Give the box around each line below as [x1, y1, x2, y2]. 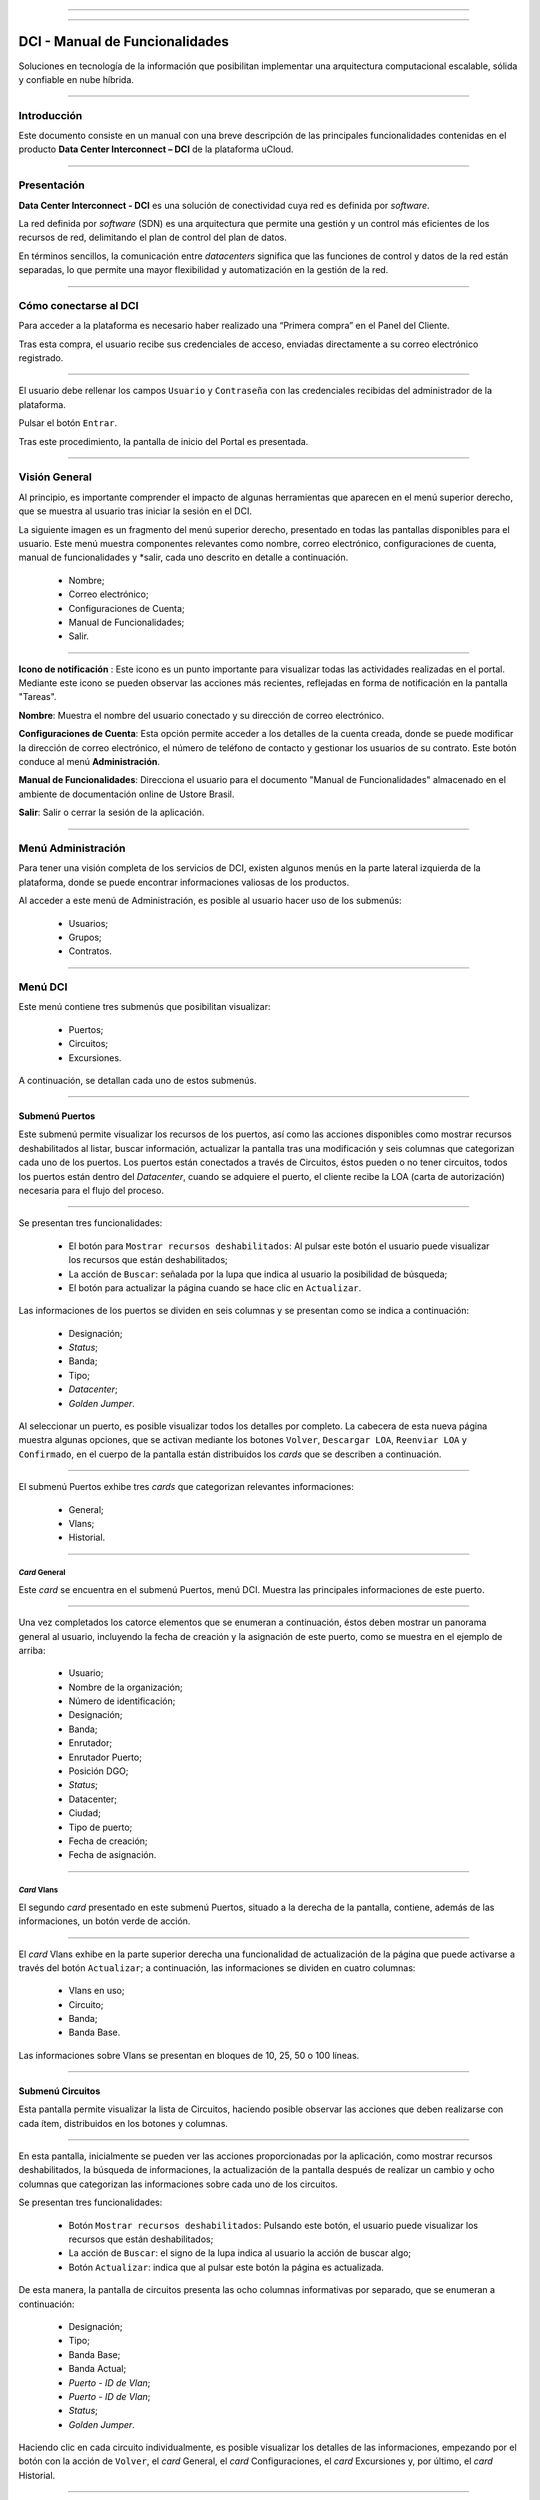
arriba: [18, 1644, 46, 1656]
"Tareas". [18, 691, 57, 703]
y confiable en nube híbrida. [18, 73, 135, 85]
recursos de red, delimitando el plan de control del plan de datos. [18, 231, 287, 244]
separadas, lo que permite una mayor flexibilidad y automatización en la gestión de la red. [18, 264, 389, 276]
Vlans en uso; [68, 1985, 125, 1997]
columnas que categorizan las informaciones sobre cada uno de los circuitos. [18, 2178, 339, 2190]
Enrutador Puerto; [68, 1751, 142, 1763]
